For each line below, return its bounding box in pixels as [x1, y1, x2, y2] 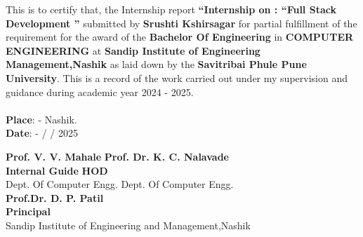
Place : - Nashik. [6, 111, 77, 126]
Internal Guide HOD [6, 163, 108, 177]
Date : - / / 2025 [6, 126, 79, 140]
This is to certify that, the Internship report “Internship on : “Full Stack [6, 2, 336, 16]
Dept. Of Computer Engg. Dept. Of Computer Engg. [6, 177, 234, 191]
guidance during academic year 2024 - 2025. [6, 84, 194, 99]
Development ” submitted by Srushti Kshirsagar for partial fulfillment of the [6, 15, 357, 30]
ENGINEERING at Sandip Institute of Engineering [6, 43, 260, 57]
